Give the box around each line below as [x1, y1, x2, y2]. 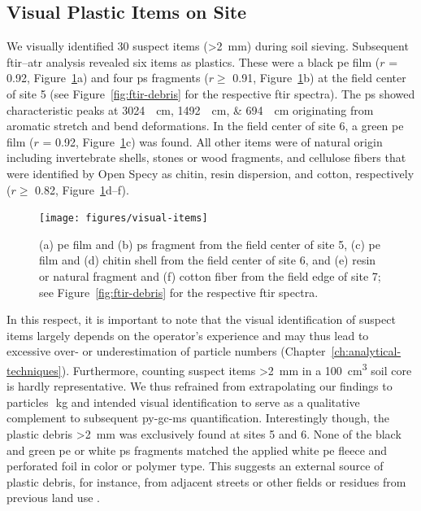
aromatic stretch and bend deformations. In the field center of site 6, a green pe [7, 117, 404, 134]
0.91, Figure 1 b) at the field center [232, 69, 406, 86]
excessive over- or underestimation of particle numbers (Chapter [7, 343, 326, 360]
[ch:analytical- [331, 343, 401, 360]
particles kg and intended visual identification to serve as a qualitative [7, 393, 360, 410]
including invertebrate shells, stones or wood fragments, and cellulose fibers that [7, 149, 406, 166]
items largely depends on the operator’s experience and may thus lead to [7, 326, 369, 343]
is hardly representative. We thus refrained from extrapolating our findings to [7, 378, 393, 395]
